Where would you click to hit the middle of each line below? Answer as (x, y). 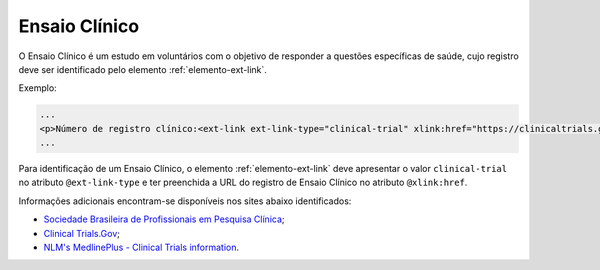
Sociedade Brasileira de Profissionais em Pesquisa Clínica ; (164, 219)
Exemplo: (37, 88)
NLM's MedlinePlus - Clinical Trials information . (141, 247)
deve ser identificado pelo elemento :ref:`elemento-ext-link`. (142, 69)
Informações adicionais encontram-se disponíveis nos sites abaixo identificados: (185, 201)
